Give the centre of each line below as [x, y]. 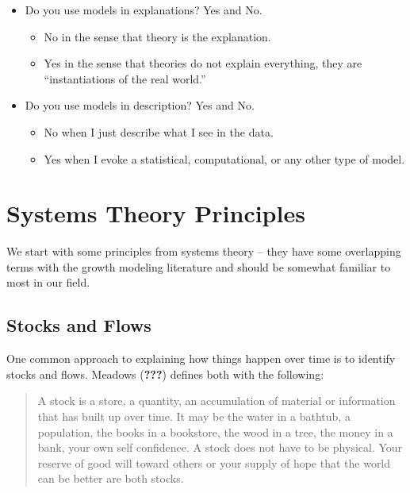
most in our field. [48, 282]
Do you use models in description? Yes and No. [140, 105]
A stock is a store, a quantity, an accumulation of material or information [216, 401]
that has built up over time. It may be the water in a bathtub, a [194, 416]
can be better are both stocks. [111, 478]
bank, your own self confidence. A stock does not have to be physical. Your [220, 447]
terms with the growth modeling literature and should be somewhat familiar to [199, 266]
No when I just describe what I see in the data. [159, 131]
